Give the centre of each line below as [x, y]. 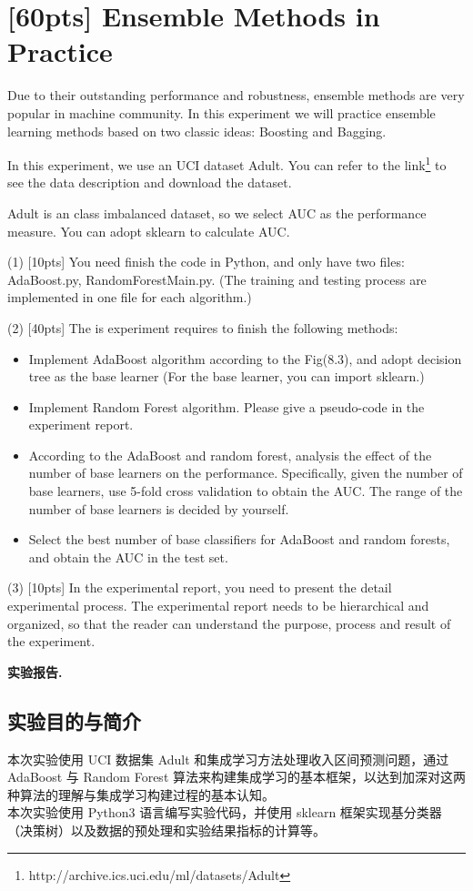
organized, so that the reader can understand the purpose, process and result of [229, 623]
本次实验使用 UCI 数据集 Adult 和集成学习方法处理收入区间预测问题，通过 [228, 759]
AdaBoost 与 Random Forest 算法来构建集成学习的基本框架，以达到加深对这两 [236, 777]
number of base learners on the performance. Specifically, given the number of [246, 473]
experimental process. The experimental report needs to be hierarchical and [218, 606]
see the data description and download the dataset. [150, 182]
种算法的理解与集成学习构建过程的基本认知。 [141, 794]
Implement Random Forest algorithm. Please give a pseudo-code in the [226, 406]
